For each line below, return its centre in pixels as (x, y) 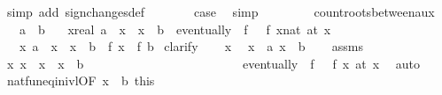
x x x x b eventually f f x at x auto (213, 63)
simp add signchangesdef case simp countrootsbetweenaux (221, 11)
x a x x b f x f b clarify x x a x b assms (191, 46)
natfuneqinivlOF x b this (81, 80)
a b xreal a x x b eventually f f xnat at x (175, 29)
